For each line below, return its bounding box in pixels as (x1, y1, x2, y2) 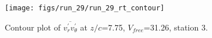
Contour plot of (5, 21, 60, 33)
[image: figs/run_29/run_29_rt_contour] (5, 4, 165, 12)
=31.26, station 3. (143, 21, 208, 33)
